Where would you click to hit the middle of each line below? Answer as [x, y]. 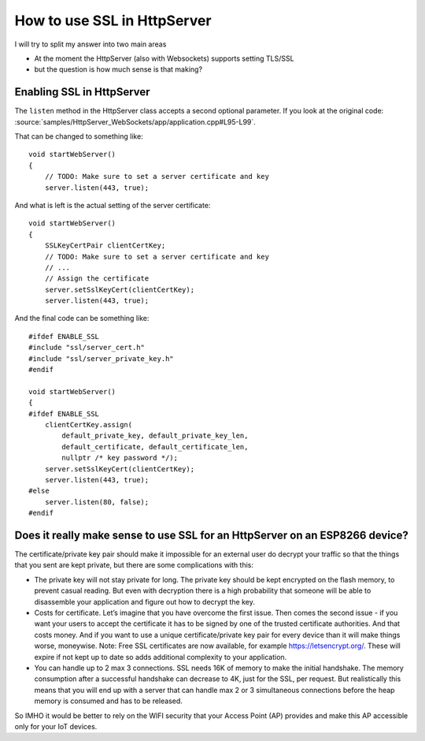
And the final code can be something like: [82, 318]
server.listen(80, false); [97, 502]
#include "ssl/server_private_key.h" [102, 358]
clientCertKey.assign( [89, 424]
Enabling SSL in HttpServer [82, 92]
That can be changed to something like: [79, 136]
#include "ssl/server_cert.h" [87, 348]
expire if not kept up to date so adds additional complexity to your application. [161, 657]
